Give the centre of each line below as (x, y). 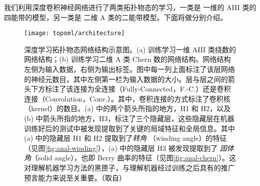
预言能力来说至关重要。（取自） (75, 177)
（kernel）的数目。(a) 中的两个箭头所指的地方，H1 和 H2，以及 (127, 108)
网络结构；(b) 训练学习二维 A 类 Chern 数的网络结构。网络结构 (127, 59)
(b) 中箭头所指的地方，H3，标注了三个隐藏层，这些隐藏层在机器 (129, 118)
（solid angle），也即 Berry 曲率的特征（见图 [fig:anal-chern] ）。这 (134, 158)
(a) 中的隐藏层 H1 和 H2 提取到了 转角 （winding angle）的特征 (125, 138)
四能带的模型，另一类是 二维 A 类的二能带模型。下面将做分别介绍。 (116, 17)
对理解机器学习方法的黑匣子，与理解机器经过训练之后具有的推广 (129, 167)
